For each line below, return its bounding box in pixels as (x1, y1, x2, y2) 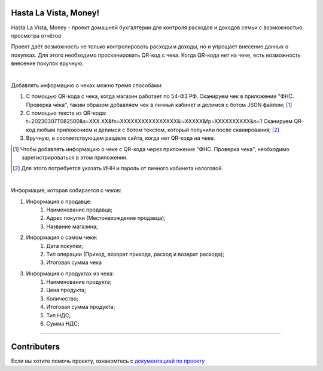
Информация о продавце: (26, 198, 92, 205)
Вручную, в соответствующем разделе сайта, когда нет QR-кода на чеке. (26, 134, 215, 142)
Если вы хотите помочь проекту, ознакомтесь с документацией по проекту (11, 357, 205, 364)
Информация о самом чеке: (26, 234, 98, 241)
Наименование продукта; (46, 278, 112, 286)
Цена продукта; (46, 287, 86, 294)
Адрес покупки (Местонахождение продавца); (46, 214, 166, 222)
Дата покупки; (46, 242, 84, 249)
